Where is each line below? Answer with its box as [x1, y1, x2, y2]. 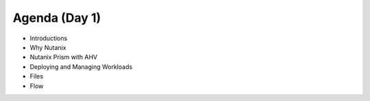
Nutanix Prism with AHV [29, 53, 98, 61]
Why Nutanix [29, 43, 66, 51]
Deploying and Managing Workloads [29, 62, 133, 71]
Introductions [29, 34, 68, 42]
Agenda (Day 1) [12, 10, 101, 25]
